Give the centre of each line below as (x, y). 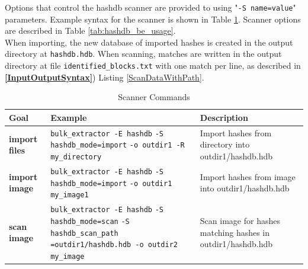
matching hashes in (235, 232)
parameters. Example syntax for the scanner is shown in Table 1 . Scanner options (153, 19)
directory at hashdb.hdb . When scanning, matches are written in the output (143, 54)
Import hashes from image (248, 176)
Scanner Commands (154, 97)
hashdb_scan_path (84, 233)
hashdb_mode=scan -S (90, 221)
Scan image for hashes (240, 220)
